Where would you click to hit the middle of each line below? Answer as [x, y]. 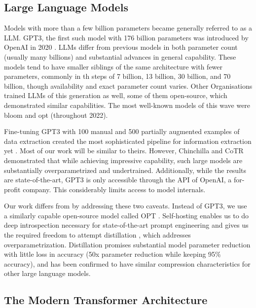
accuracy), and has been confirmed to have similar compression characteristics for [127, 263]
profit [12, 189]
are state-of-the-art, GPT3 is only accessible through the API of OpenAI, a [118, 180]
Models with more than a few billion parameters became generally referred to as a [128, 28]
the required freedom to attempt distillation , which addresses [97, 235]
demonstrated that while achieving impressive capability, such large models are [123, 160]
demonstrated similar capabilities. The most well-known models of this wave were [127, 105]
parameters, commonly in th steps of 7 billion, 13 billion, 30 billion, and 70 [117, 76]
